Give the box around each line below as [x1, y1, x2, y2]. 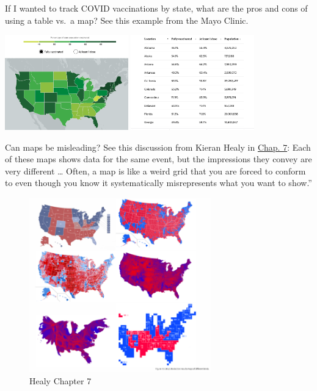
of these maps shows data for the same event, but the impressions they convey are [5, 152, 312, 165]
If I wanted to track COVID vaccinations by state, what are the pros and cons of [5, 2, 308, 14]
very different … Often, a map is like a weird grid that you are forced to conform [5, 164, 306, 177]
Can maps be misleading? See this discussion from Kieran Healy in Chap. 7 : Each [5, 140, 311, 153]
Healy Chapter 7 [29, 375, 92, 387]
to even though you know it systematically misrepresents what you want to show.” [5, 176, 312, 189]
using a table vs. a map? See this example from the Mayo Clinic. [5, 13, 249, 26]
